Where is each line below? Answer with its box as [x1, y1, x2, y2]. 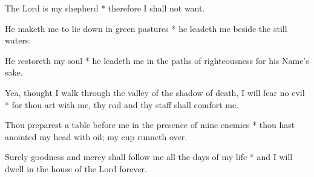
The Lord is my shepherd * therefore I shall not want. [5, 2, 205, 14]
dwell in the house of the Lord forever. [5, 162, 147, 175]
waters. [5, 34, 31, 47]
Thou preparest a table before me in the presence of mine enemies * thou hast [5, 118, 295, 131]
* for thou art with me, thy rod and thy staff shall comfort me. [5, 98, 239, 111]
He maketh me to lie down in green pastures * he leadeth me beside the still [5, 22, 287, 34]
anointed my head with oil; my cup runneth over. [5, 130, 188, 143]
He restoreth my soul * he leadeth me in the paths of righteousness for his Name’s [5, 54, 309, 66]
